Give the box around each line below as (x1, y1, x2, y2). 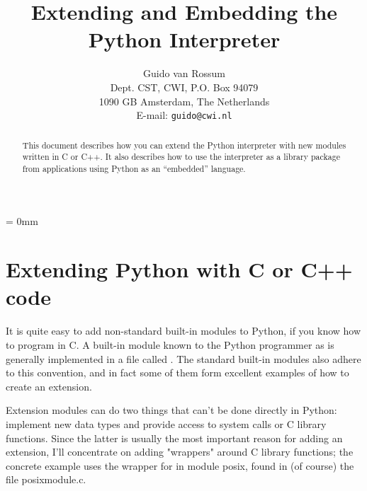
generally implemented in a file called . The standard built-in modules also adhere (6, 351, 361, 366)
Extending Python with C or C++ (6, 255, 353, 284)
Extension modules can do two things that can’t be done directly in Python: (6, 403, 337, 417)
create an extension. (6, 379, 92, 393)
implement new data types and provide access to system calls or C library (6, 416, 327, 431)
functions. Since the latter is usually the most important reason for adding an (6, 430, 343, 445)
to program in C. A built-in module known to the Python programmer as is (6, 337, 334, 352)
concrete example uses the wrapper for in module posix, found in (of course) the (6, 458, 354, 473)
